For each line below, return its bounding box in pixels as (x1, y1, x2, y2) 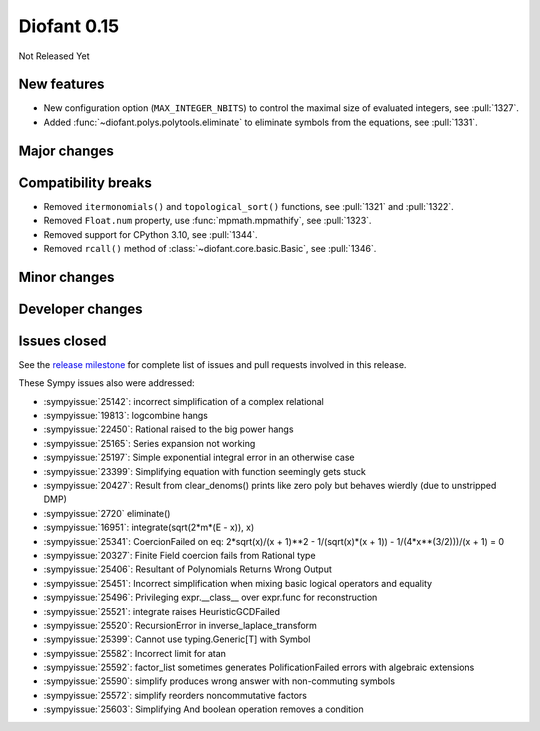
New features (18, 76, 105, 93)
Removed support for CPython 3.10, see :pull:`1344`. (43, 228, 259, 240)
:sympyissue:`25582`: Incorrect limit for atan (43, 647, 227, 659)
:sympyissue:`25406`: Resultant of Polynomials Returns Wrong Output (43, 563, 332, 575)
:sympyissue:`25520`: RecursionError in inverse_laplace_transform (43, 619, 317, 631)
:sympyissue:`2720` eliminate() (43, 507, 171, 519)
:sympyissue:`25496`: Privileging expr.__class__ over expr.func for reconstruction (43, 591, 378, 604)
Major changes (18, 142, 115, 159)
